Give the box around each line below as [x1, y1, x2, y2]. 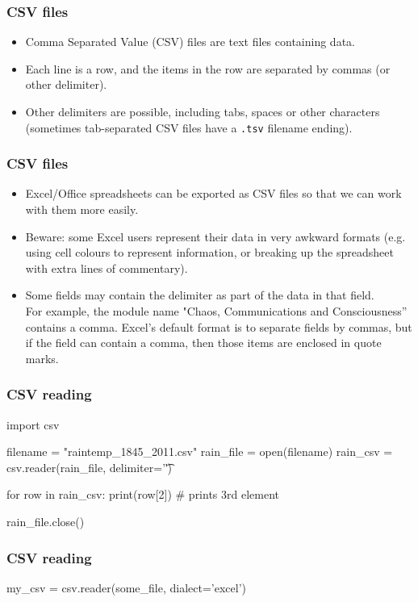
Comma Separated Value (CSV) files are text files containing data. [25, 33, 355, 50]
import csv [6, 416, 60, 433]
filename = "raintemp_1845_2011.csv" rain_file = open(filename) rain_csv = [6, 443, 393, 460]
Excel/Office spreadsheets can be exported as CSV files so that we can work [25, 185, 402, 202]
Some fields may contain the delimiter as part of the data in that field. [25, 286, 374, 303]
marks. [25, 349, 59, 366]
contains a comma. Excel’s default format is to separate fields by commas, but [25, 318, 412, 335]
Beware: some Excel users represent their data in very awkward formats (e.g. [25, 228, 406, 245]
